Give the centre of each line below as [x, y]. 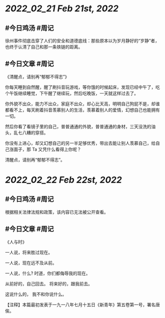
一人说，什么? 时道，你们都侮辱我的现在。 [48, 273]
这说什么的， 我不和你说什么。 [36, 294]
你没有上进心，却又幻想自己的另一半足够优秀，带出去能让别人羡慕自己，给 [80, 143]
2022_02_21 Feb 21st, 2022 [62, 9]
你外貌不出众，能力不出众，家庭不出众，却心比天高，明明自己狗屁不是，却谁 [82, 103]
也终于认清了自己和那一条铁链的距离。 [44, 47]
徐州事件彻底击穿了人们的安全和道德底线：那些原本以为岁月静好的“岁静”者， [82, 41]
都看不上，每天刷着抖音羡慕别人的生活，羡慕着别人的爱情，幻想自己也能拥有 [82, 110]
